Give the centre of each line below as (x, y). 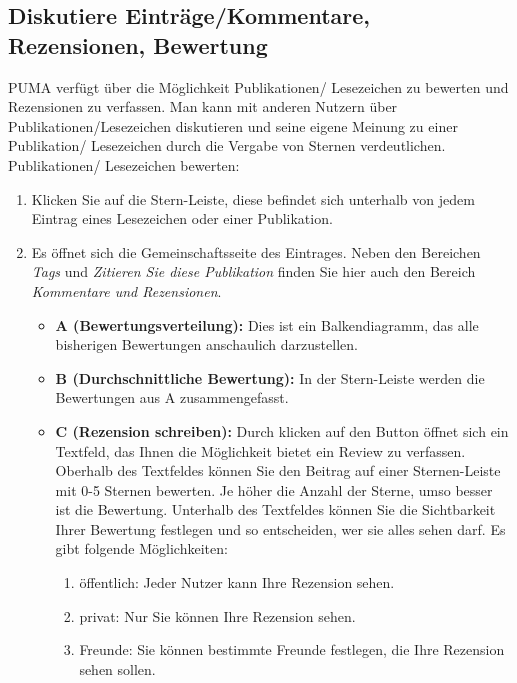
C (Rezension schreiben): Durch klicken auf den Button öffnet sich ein (282, 430)
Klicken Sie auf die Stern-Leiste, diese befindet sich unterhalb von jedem (253, 198)
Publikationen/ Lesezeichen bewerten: (124, 164)
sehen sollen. (117, 668)
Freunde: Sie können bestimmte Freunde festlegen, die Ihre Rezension (292, 649)
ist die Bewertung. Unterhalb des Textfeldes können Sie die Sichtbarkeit (275, 509)
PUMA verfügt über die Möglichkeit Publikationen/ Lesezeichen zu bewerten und (258, 86)
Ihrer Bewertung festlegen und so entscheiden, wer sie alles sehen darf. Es (280, 528)
